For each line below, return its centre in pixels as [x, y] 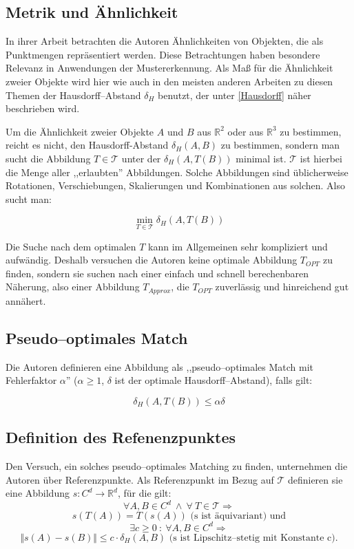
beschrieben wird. [43, 108]
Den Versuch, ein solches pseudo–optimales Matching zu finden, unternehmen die [177, 465]
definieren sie [315, 479]
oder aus [246, 131]
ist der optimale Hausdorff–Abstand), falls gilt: [214, 380]
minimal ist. [261, 158]
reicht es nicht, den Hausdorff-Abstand [87, 145]
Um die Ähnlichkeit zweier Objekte [80, 131]
